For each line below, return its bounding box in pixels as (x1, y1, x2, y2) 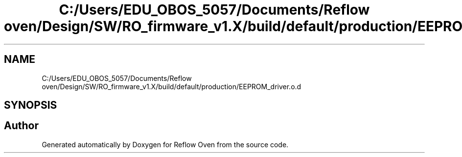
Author (4, 119, 39, 132)
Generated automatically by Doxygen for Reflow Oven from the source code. (42, 140, 289, 149)
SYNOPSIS (4, 99, 57, 112)
